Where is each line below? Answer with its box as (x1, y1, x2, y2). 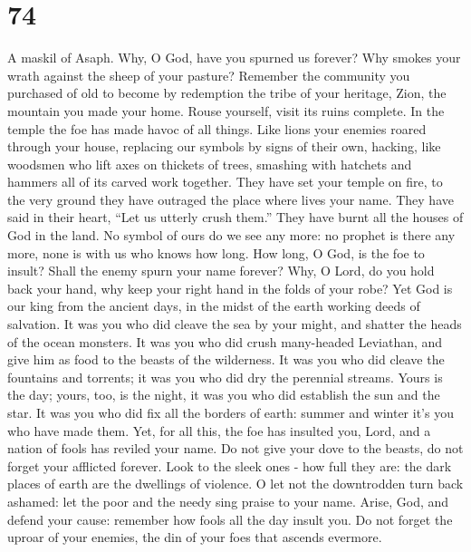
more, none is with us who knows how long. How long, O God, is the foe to (7, 243, 425, 262)
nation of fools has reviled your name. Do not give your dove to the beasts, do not (7, 439, 464, 458)
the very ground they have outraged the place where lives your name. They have (7, 189, 454, 208)
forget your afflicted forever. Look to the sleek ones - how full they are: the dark (7, 456, 452, 475)
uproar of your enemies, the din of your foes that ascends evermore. (7, 528, 382, 547)
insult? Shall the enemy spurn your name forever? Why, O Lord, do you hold (7, 261, 435, 280)
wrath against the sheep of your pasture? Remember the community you (7, 65, 410, 84)
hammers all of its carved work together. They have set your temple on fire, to (7, 172, 443, 191)
